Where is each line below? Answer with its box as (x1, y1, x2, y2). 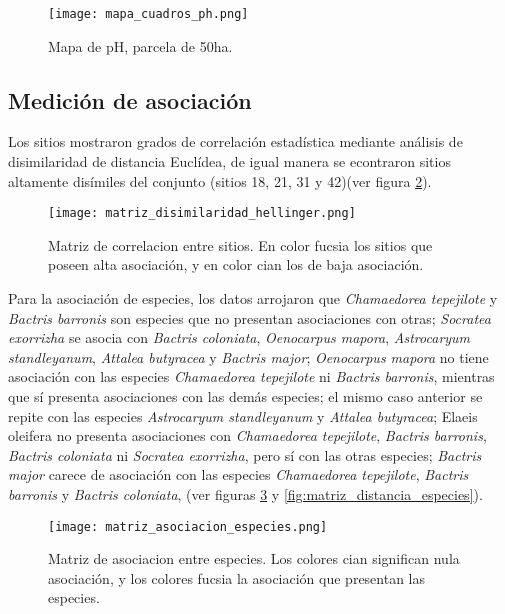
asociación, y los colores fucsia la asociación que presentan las (48, 567, 426, 588)
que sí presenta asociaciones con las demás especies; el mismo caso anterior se (8, 386, 483, 407)
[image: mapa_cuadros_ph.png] (48, 7, 249, 21)
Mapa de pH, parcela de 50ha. (48, 35, 233, 56)
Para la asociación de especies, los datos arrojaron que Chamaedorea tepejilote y (8, 288, 498, 309)
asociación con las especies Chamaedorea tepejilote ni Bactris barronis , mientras (8, 366, 495, 387)
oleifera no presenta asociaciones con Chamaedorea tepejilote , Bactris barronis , (8, 425, 487, 446)
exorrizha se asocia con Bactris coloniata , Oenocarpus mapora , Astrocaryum (8, 327, 471, 348)
